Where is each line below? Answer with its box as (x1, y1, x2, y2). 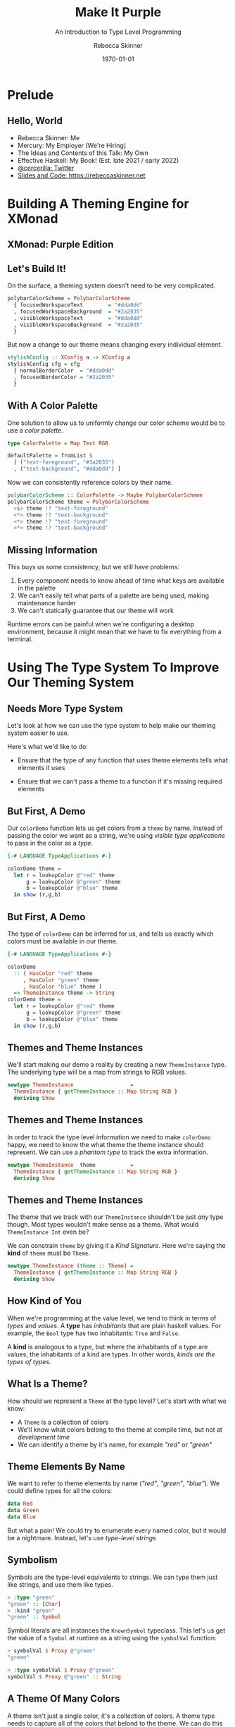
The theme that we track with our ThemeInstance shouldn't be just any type (7, 1213, 224, 1221)
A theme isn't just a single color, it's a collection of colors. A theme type (7, 1711, 215, 1720)
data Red (7, 1500, 33, 1508)
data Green (7, 1507, 39, 1514)
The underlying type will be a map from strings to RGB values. (7, 1068, 187, 1077)
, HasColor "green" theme (23, 977, 99, 984)
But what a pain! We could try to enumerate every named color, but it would (7, 1526, 227, 1535)
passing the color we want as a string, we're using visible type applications (7, 831, 225, 839)
